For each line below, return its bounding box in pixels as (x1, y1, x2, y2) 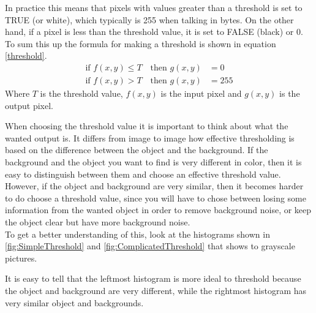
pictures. (5, 251, 37, 264)
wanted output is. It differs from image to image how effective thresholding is (5, 131, 295, 144)
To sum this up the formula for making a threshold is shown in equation (5, 37, 276, 50)
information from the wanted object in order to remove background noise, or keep (5, 203, 312, 216)
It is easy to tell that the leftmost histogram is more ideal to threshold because (5, 272, 301, 285)
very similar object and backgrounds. (5, 296, 144, 309)
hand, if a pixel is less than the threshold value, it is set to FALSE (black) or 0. (5, 25, 303, 38)
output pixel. (5, 99, 53, 111)
